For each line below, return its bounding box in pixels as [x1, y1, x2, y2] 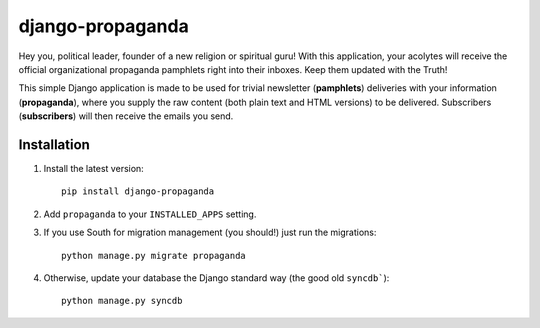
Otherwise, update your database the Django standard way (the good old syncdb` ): [43, 271, 390, 284]
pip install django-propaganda [61, 186, 215, 197]
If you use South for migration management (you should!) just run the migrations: [43, 226, 377, 239]
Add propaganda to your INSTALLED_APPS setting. [43, 208, 257, 220]
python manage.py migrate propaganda [61, 250, 247, 261]
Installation [18, 136, 90, 153]
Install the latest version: [43, 163, 144, 175]
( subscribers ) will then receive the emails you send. [18, 110, 234, 122]
